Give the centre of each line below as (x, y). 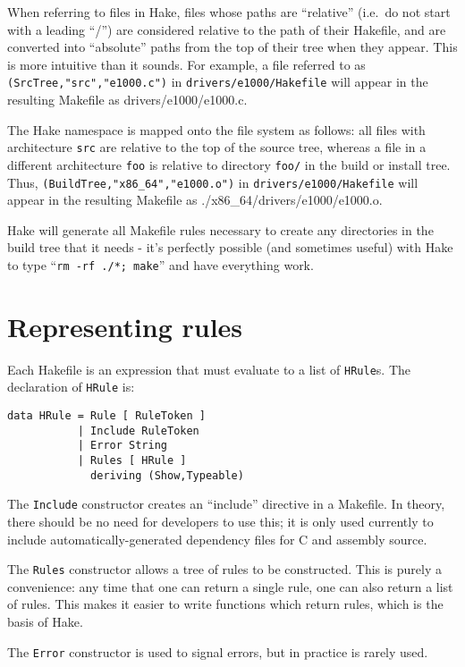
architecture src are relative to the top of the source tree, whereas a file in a (217, 147)
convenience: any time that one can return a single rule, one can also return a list (230, 586)
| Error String (122, 446)
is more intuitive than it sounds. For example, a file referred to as (186, 64)
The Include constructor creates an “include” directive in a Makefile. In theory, (226, 504)
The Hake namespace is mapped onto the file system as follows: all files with (216, 129)
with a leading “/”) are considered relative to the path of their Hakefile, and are (227, 29)
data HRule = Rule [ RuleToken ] (106, 416)
